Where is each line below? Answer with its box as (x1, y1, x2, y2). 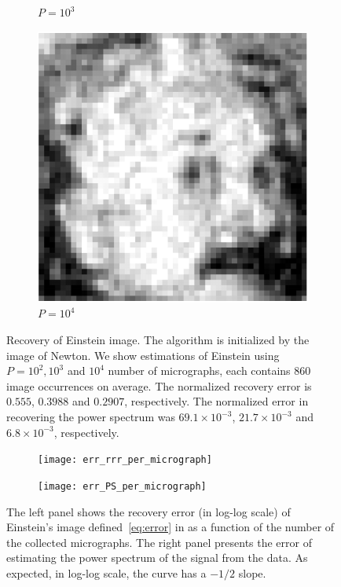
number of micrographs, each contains (108, 362, 291, 379)
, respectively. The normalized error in (124, 393, 309, 409)
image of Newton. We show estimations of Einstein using (6, 347, 280, 363)
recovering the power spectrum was (6, 409, 175, 425)
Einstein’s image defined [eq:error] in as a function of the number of (6, 519, 335, 535)
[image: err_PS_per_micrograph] (38, 480, 207, 492)
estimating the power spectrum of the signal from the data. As (6, 549, 308, 566)
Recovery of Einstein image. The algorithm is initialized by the (6, 332, 310, 348)
